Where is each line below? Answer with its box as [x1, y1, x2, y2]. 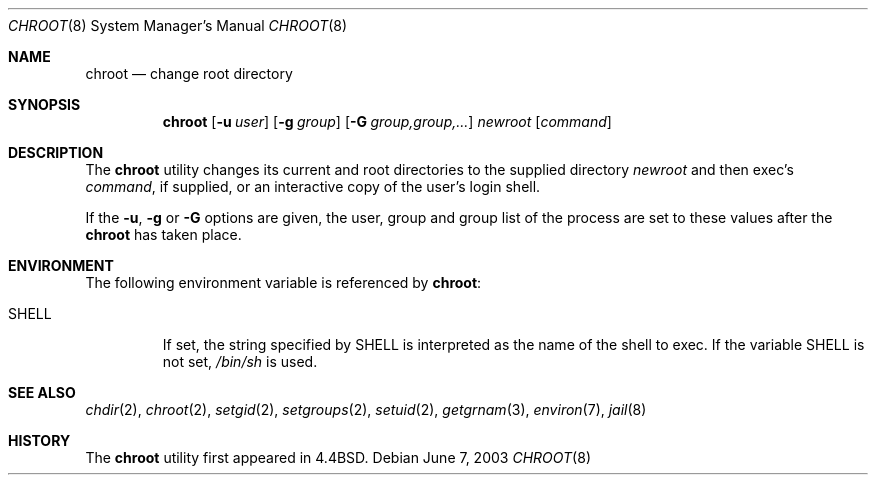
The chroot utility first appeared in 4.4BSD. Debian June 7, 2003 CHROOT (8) [85, 449, 591, 466]
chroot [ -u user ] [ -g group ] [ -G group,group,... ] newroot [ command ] [162, 113, 612, 130]
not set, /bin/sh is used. [162, 353, 318, 370]
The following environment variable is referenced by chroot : [85, 274, 482, 291]
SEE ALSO [8, 384, 76, 401]
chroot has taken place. [85, 226, 242, 243]
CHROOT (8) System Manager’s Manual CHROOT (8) [8, 17, 348, 34]
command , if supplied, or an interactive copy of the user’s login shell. [85, 178, 541, 195]
